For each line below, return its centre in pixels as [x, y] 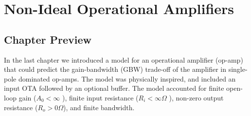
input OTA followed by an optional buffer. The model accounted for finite [114, 88]
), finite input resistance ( [100, 97]
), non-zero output [196, 97]
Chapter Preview [48, 39]
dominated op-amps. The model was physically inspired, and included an [127, 78]
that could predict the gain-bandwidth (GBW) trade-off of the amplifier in [115, 69]
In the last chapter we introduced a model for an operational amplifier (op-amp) [124, 59]
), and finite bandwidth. [99, 107]
